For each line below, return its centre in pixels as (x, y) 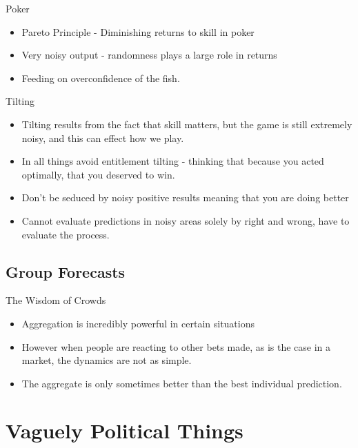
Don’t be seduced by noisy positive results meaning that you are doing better (185, 197)
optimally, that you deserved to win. (98, 174)
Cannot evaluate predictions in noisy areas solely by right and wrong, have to (186, 220)
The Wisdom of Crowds (56, 300)
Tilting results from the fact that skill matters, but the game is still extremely (187, 124)
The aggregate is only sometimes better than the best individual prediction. (182, 383)
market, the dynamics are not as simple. (107, 360)
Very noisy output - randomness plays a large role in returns (149, 55)
